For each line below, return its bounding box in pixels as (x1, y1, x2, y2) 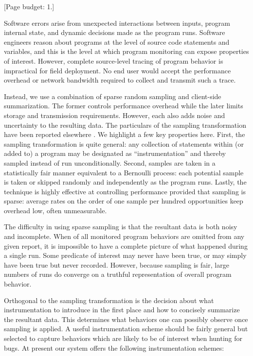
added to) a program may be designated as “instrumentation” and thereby (4, 148, 226, 158)
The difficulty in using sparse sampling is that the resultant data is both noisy (4, 221, 237, 232)
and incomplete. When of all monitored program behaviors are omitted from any (4, 231, 245, 241)
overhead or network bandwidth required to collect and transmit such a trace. (4, 75, 236, 85)
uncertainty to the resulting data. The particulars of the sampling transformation (4, 119, 246, 130)
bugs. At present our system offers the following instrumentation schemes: (4, 342, 224, 353)
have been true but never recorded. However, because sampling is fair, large (4, 259, 229, 270)
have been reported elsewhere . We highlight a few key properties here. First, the (4, 129, 245, 139)
